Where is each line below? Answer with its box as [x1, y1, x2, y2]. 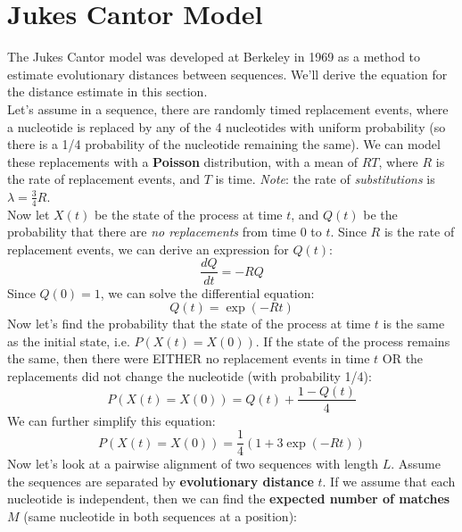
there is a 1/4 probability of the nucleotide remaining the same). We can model [7, 135, 441, 154]
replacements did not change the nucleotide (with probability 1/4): [7, 366, 372, 385]
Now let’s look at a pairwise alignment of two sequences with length [7, 454, 379, 473]
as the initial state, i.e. [7, 331, 130, 350]
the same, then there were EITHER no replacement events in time [7, 349, 370, 368]
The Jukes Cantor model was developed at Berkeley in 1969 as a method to [7, 47, 421, 66]
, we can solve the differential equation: [100, 283, 315, 302]
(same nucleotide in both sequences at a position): [23, 507, 297, 526]
